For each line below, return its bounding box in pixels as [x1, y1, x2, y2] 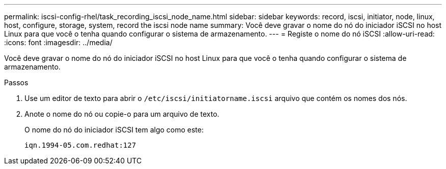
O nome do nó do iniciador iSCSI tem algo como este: [24, 125, 204, 134]
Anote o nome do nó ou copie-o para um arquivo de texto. [24, 110, 219, 118]
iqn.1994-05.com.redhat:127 [24, 141, 136, 149]
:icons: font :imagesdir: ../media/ [4, 38, 113, 47]
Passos [4, 78, 29, 87]
